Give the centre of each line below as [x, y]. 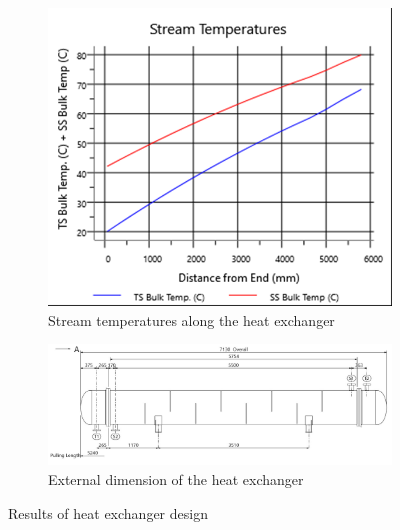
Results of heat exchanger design [108, 512]
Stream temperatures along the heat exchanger [191, 319]
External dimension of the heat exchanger [176, 478]
